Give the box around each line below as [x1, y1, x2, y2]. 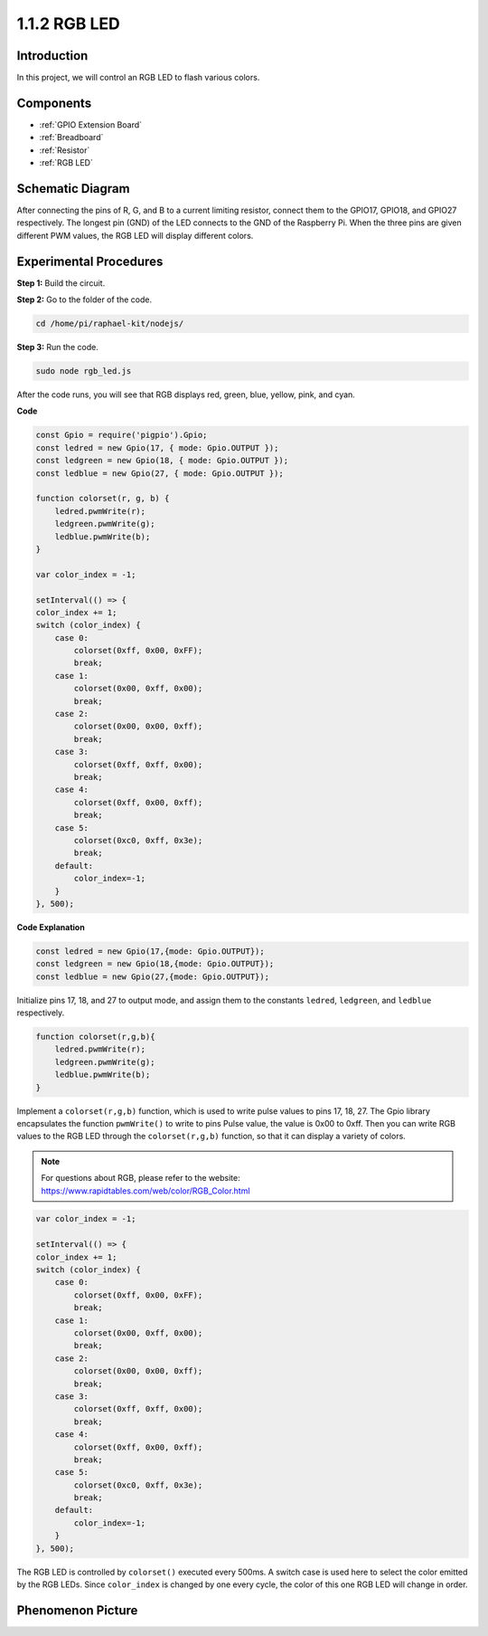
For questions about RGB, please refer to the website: [41, 1173, 240, 1184]
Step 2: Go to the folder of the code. [16, 294, 153, 305]
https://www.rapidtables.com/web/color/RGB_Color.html [41, 1185, 250, 1196]
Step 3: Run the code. [16, 342, 99, 353]
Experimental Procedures [16, 253, 164, 269]
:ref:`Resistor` [39, 145, 90, 156]
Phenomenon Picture [16, 1603, 138, 1618]
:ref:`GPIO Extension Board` [39, 119, 143, 130]
